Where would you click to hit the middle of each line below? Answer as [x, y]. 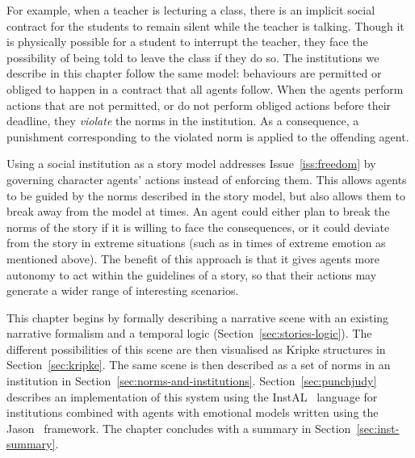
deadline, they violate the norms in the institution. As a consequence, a [183, 121]
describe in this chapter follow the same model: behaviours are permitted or [194, 73]
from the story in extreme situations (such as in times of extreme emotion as [196, 243]
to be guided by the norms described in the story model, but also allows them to [206, 195]
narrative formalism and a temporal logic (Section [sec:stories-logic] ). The [189, 333]
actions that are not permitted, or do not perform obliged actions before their [199, 105]
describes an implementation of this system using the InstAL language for [192, 396]
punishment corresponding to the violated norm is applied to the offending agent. [208, 136]
